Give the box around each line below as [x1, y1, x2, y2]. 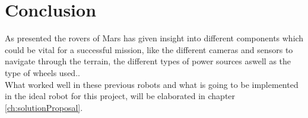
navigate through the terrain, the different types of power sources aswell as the [5, 55, 291, 67]
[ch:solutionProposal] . [5, 101, 83, 113]
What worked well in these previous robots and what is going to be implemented [5, 78, 299, 90]
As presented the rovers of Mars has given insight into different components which [5, 32, 304, 44]
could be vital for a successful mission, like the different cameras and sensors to [5, 43, 293, 55]
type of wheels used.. [5, 66, 80, 78]
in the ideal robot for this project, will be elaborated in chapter [5, 90, 236, 102]
